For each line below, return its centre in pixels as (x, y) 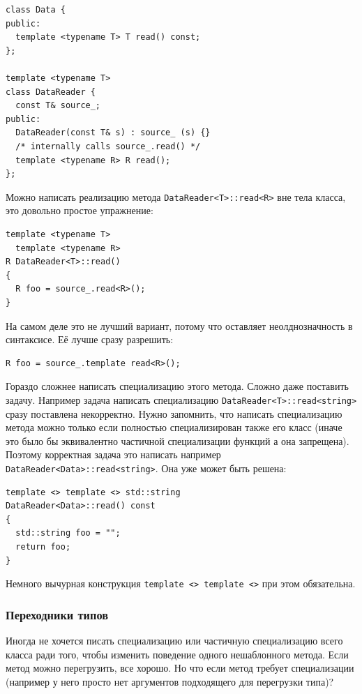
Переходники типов (57, 614)
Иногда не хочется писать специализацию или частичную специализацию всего (174, 641)
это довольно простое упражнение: (80, 210)
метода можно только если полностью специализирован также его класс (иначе (174, 427)
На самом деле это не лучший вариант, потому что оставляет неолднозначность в (179, 325)
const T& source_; (58, 106)
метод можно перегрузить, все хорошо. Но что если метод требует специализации (180, 668)
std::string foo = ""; (68, 533)
